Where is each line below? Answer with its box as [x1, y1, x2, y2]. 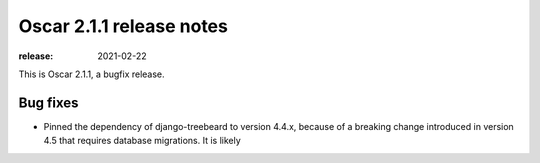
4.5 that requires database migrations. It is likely [43, 135, 242, 147]
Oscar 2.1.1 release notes [18, 15, 229, 37]
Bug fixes [18, 94, 79, 111]
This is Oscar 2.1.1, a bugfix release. [18, 68, 165, 80]
